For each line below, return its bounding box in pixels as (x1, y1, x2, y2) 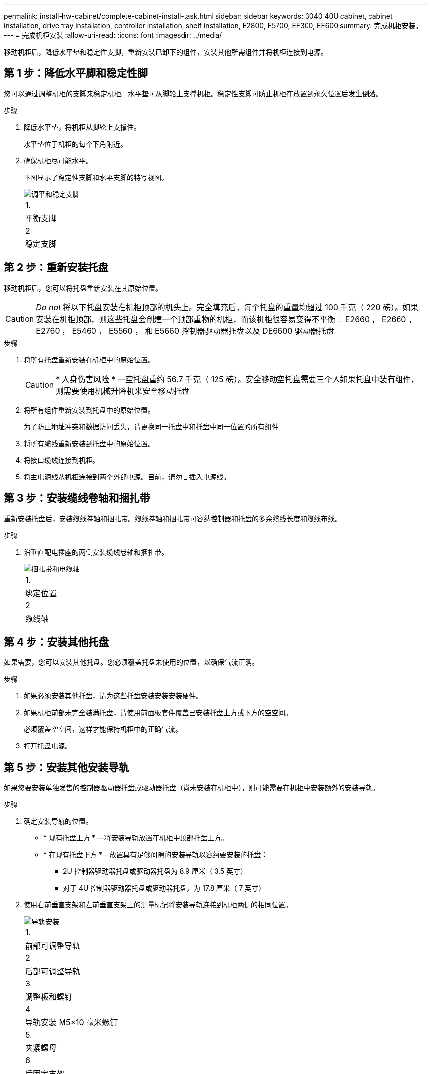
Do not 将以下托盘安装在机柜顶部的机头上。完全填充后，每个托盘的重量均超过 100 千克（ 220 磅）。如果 (36, 302, 419, 312)
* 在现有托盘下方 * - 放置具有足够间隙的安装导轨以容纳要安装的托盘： (43, 850, 268, 859)
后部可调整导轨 (25, 966, 81, 977)
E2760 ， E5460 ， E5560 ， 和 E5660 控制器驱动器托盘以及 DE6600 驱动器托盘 (36, 326, 334, 336)
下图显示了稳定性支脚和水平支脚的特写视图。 (24, 173, 168, 181)
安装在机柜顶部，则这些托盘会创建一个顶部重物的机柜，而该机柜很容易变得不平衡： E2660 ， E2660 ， (36, 314, 416, 324)
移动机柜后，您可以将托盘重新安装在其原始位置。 (4, 283, 162, 292)
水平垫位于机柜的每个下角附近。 (24, 139, 127, 148)
